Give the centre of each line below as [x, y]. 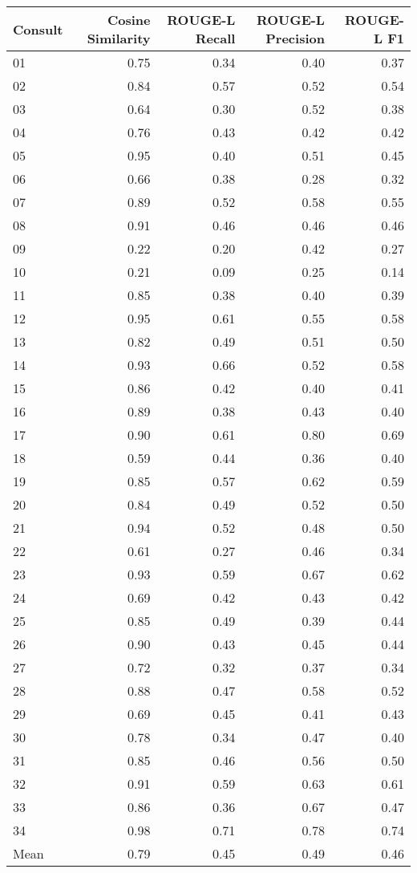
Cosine [129, 20]
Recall [215, 38]
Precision [295, 38]
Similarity [119, 38]
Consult [38, 29]
